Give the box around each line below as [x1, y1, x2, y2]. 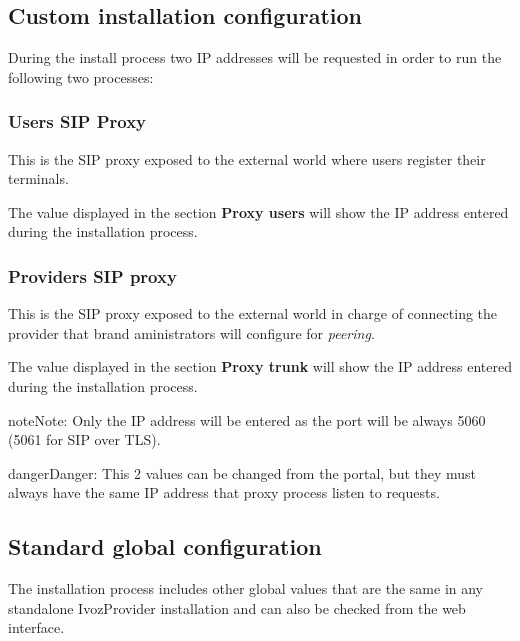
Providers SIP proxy [8, 263, 177, 288]
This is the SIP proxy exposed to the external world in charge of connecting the [8, 303, 498, 324]
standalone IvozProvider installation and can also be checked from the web [8, 597, 466, 618]
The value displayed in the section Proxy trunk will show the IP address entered [8, 356, 513, 377]
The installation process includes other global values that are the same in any [8, 578, 484, 599]
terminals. [8, 168, 69, 189]
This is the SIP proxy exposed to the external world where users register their [8, 148, 486, 169]
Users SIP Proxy [8, 109, 147, 134]
